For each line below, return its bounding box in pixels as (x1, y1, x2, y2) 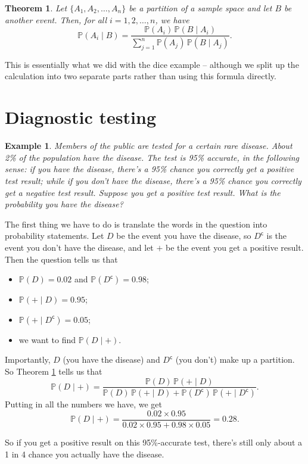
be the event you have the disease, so (116, 229, 251, 242)
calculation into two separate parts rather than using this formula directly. (5, 70, 276, 82)
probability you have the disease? (5, 198, 123, 210)
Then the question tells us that (5, 253, 118, 265)
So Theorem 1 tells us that (5, 365, 102, 377)
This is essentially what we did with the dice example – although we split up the (5, 58, 299, 70)
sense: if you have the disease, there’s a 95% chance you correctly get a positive (5, 163, 294, 175)
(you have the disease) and (63, 353, 160, 366)
